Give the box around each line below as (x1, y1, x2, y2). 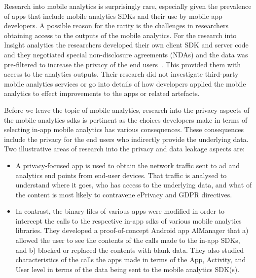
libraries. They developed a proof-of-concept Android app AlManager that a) (15, 225, 249, 235)
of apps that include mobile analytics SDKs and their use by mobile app (4, 10, 222, 21)
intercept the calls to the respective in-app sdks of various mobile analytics (15, 215, 242, 226)
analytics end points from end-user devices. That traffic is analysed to (15, 170, 227, 180)
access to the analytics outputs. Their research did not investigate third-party (4, 69, 239, 79)
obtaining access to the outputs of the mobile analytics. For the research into (4, 30, 237, 40)
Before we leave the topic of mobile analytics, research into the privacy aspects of (4, 104, 250, 115)
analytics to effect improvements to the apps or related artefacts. (4, 88, 200, 98)
